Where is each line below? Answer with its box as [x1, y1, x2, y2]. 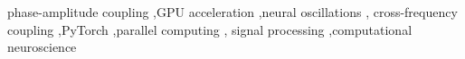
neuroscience [7, 38, 77, 56]
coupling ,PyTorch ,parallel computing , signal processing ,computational [7, 20, 413, 38]
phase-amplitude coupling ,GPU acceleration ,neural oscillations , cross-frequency [7, 3, 458, 21]
